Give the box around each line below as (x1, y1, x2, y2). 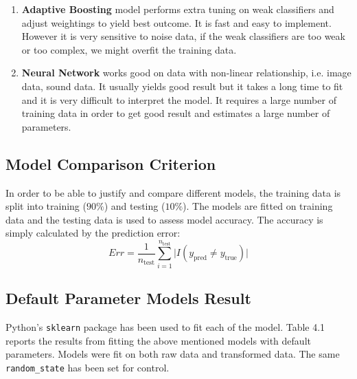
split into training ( (5, 199, 87, 213)
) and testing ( (104, 199, 165, 213)
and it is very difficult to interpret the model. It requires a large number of (21, 92, 336, 107)
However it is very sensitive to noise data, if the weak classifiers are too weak (21, 29, 345, 43)
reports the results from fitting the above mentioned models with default (5, 333, 311, 347)
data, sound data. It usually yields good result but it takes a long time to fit (21, 78, 343, 93)
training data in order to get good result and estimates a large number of (21, 106, 330, 120)
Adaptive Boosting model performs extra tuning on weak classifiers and (21, 2, 334, 16)
